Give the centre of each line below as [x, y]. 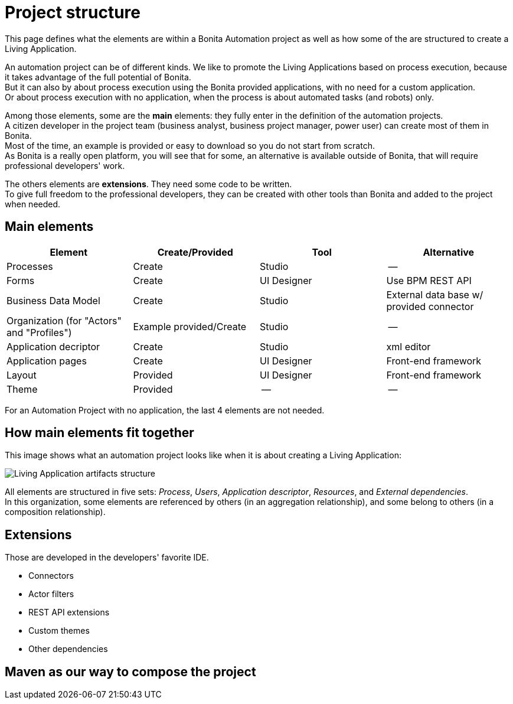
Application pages [47, 361]
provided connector [430, 306]
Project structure [73, 12]
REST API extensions [69, 612]
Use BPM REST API [429, 280]
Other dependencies [68, 649]
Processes [30, 266]
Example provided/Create [190, 326]
